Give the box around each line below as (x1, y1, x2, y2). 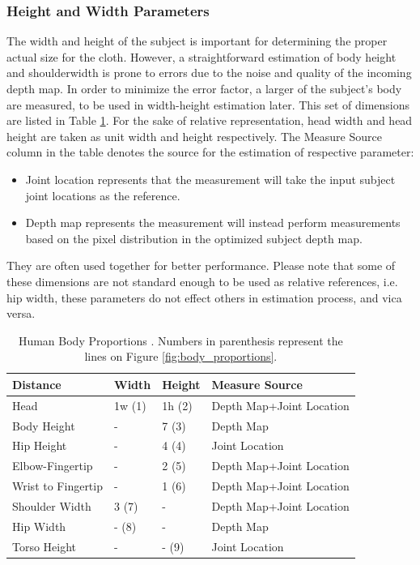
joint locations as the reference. (25, 186, 180, 203)
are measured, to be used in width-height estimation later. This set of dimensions (6, 96, 410, 113)
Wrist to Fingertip (12, 477, 103, 494)
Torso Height (12, 537, 77, 554)
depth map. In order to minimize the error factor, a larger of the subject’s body (6, 80, 402, 96)
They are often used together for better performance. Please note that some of (6, 257, 396, 274)
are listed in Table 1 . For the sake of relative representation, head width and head (6, 112, 413, 129)
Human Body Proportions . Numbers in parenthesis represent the (18, 332, 343, 349)
